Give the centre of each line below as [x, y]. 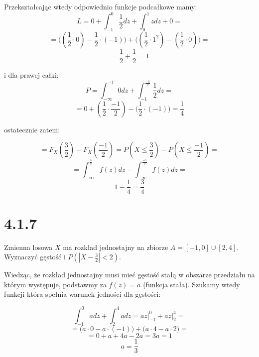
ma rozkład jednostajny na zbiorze [116, 247]
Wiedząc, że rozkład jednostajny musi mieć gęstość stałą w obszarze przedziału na [129, 275]
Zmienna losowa [28, 247]
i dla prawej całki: [31, 74]
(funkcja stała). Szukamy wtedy [192, 284]
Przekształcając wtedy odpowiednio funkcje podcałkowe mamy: [101, 6]
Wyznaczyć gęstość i [35, 257]
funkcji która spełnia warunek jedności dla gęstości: [82, 294]
